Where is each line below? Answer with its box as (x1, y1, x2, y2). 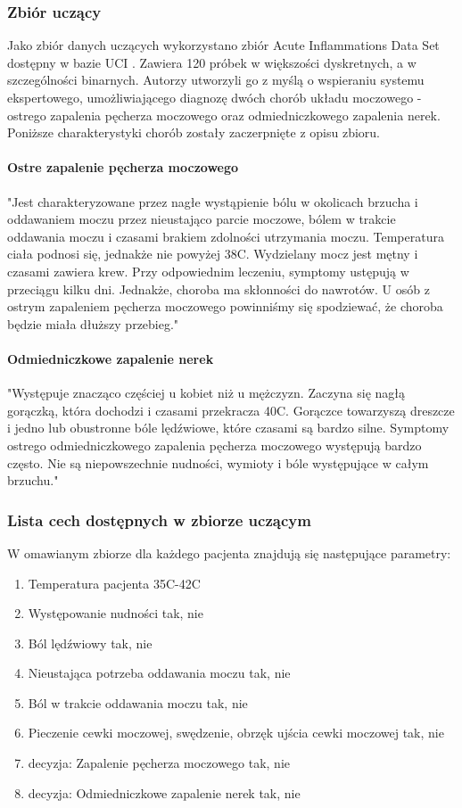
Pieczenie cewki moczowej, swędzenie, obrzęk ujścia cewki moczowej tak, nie (28, 723, 444, 742)
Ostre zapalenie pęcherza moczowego (7, 158, 239, 177)
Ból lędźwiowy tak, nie (28, 633, 153, 652)
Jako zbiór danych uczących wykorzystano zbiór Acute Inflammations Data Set (7, 36, 440, 54)
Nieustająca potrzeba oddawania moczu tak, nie (28, 664, 291, 682)
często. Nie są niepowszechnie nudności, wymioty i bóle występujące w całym (7, 453, 429, 472)
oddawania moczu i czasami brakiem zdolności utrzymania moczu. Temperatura (7, 227, 444, 245)
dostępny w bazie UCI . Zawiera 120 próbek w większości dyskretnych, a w (7, 53, 417, 71)
